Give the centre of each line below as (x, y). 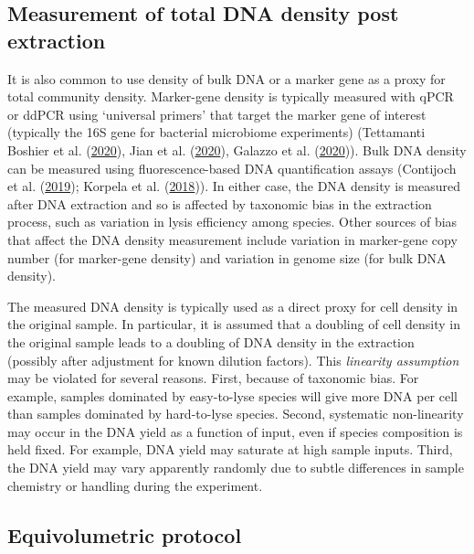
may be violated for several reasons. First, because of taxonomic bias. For (213, 378)
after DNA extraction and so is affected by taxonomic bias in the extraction (220, 203)
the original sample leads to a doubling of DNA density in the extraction (211, 341)
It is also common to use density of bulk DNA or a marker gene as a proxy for (226, 78)
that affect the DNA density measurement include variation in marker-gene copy (232, 239)
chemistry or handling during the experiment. (135, 485)
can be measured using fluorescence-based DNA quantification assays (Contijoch (232, 168)
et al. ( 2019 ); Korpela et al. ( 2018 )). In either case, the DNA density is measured (234, 186)
